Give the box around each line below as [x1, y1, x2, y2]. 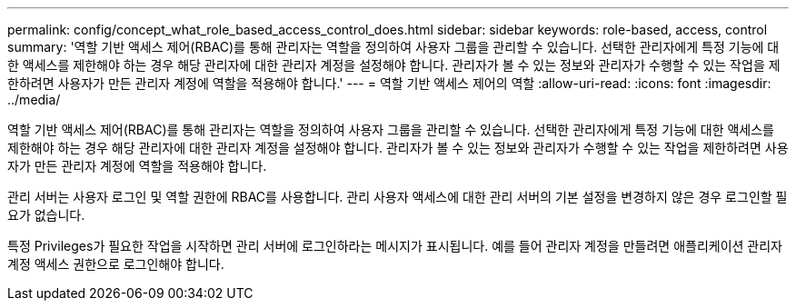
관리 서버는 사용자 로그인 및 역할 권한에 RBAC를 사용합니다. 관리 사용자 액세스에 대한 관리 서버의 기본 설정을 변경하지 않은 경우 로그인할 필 [7, 189, 788, 204]
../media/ [7, 92, 61, 107]
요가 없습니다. [7, 207, 85, 223]
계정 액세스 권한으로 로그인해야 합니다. [7, 256, 224, 272]
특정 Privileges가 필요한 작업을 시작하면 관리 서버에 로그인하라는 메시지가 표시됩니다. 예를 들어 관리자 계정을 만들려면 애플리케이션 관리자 [7, 238, 782, 253]
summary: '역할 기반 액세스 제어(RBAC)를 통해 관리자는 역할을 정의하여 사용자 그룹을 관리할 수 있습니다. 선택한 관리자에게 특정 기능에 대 [7, 39, 780, 55]
